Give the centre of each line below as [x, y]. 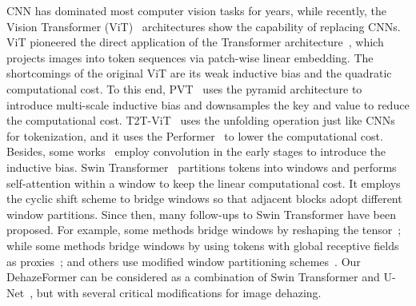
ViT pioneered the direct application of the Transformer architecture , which [195, 42]
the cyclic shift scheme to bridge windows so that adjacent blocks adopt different [204, 199]
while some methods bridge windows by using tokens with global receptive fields [203, 245]
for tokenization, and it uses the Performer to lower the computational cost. [195, 135]
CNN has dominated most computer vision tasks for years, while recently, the [197, 10]
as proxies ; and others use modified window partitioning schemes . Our [184, 261]
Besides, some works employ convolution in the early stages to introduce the [196, 151]
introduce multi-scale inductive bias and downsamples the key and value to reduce [208, 104]
